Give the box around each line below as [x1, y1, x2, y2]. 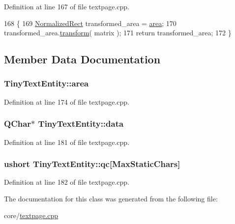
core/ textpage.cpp [4, 210, 59, 220]
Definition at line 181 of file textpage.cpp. [4, 137, 129, 147]
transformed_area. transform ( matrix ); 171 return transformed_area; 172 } [4, 28, 232, 38]
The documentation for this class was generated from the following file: [4, 194, 218, 203]
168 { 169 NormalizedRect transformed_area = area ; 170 [4, 18, 176, 28]
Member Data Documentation [4, 52, 161, 67]
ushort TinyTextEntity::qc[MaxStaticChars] [4, 158, 180, 170]
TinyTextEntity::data [38, 117, 124, 130]
